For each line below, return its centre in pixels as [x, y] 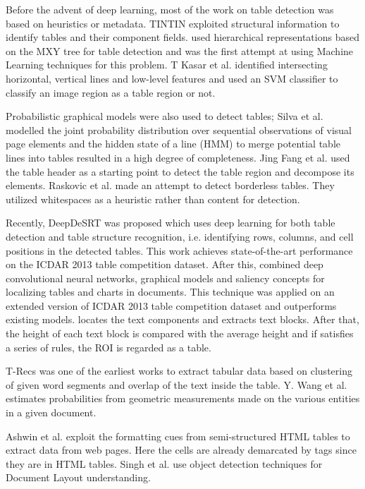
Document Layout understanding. [78, 477]
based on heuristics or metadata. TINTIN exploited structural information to [173, 23]
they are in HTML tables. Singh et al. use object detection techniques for [164, 463]
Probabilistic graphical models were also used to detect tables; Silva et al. [165, 116]
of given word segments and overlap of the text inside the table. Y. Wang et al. [177, 384]
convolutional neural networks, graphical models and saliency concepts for [165, 278]
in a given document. [51, 412]
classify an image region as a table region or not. [111, 92]
